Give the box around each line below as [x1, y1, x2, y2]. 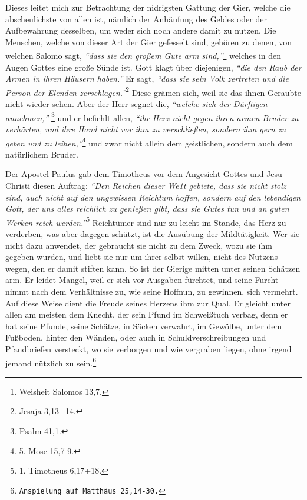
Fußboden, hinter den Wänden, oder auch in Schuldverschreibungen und [5, 331, 266, 344]
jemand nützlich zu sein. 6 [5, 355, 97, 369]
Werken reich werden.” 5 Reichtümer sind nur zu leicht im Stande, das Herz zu [5, 214, 286, 228]
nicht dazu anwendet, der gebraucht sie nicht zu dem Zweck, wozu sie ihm [5, 239, 272, 251]
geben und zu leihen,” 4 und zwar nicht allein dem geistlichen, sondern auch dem [5, 135, 293, 149]
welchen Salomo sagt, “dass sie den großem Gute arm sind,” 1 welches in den [5, 48, 282, 62]
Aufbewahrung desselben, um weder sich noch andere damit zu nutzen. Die [5, 24, 276, 36]
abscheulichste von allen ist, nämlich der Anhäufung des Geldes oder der [5, 12, 267, 25]
